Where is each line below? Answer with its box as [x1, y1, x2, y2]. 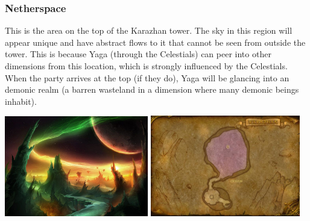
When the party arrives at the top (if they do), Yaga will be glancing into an [5, 71, 289, 84]
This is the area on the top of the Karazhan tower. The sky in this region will [5, 24, 293, 37]
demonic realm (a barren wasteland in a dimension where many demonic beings [5, 83, 299, 96]
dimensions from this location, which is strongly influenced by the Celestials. [5, 60, 288, 72]
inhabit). [5, 95, 37, 107]
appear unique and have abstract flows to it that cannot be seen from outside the [5, 36, 306, 48]
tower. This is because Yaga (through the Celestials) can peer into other [5, 48, 271, 60]
